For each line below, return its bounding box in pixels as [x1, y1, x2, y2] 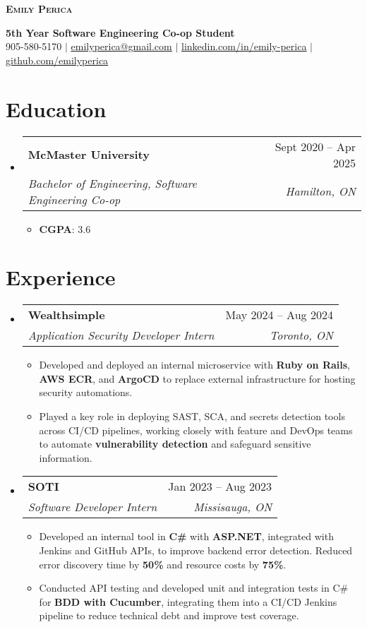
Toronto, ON [270, 327, 333, 344]
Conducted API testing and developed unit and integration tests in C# [39, 580, 349, 595]
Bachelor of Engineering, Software [28, 174, 197, 191]
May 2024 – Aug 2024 [225, 306, 333, 323]
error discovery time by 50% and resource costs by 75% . [39, 556, 287, 571]
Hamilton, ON [285, 183, 356, 199]
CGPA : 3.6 [39, 221, 91, 236]
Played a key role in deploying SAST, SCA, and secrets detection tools [39, 409, 345, 423]
